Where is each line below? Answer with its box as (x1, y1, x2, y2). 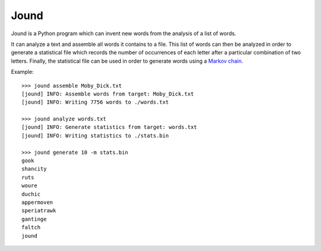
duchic (21, 191, 41, 197)
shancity (21, 166, 47, 172)
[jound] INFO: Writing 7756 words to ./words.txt (21, 99, 169, 106)
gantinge (21, 215, 47, 222)
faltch (21, 224, 41, 231)
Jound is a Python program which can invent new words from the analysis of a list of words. (11, 30, 237, 37)
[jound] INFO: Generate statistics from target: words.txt (21, 124, 197, 131)
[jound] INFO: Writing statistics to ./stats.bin (21, 132, 169, 139)
